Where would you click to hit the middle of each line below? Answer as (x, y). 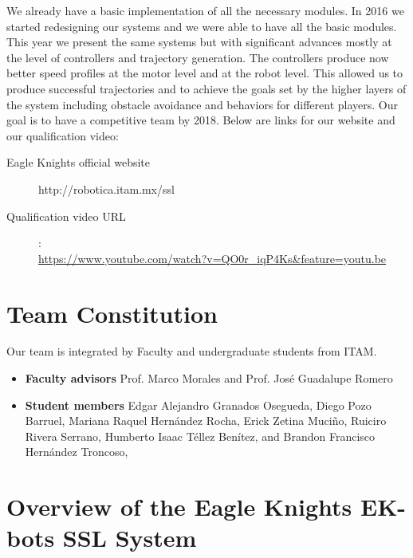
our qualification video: (63, 135)
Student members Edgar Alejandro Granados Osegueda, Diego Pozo (198, 405)
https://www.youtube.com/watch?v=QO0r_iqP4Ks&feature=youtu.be (212, 258)
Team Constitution (112, 313)
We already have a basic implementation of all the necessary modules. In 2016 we (205, 10)
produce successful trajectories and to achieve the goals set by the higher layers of (206, 88)
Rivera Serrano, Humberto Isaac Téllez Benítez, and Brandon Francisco (200, 436)
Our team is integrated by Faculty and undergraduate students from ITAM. (192, 351)
